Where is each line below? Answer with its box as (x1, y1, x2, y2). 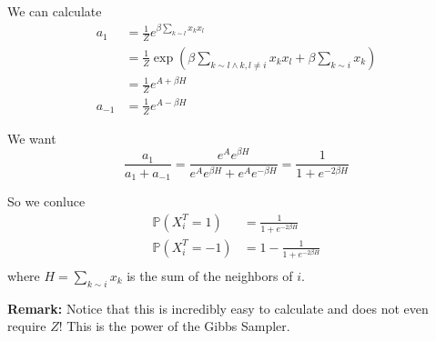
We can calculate (7, 2, 102, 20)
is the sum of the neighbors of (127, 266, 293, 285)
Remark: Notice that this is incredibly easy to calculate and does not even (7, 298, 429, 317)
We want (7, 128, 56, 147)
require (7, 316, 46, 336)
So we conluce (7, 192, 86, 210)
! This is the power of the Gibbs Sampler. (58, 316, 290, 336)
